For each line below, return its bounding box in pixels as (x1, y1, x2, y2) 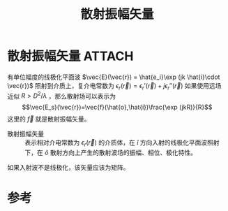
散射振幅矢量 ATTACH (7, 48, 134, 64)
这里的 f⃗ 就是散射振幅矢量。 (7, 115, 91, 123)
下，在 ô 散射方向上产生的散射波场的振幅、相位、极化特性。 (24, 148, 197, 157)
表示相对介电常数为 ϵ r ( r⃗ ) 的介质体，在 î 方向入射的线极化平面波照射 (24, 138, 220, 149)
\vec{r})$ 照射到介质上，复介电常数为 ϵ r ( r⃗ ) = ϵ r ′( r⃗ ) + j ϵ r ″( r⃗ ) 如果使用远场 (7, 81, 222, 92)
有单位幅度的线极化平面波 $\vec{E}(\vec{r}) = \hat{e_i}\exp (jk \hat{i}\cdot (7, 73, 220, 81)
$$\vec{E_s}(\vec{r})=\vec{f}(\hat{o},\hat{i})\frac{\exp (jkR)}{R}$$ (22, 103, 213, 112)
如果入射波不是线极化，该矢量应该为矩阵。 (7, 163, 130, 172)
